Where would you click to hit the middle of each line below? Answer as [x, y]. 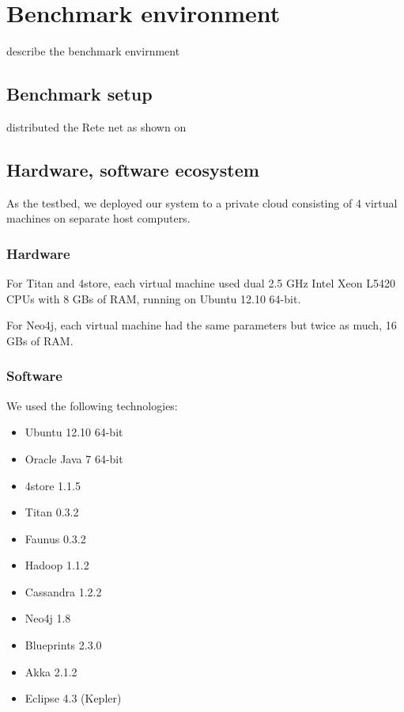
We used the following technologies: [92, 405]
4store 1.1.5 [53, 485]
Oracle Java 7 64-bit [74, 458]
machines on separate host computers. [98, 218]
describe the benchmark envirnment [93, 51]
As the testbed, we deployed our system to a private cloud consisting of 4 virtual [202, 202]
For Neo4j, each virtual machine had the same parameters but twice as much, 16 [202, 325]
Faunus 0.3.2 [55, 538]
